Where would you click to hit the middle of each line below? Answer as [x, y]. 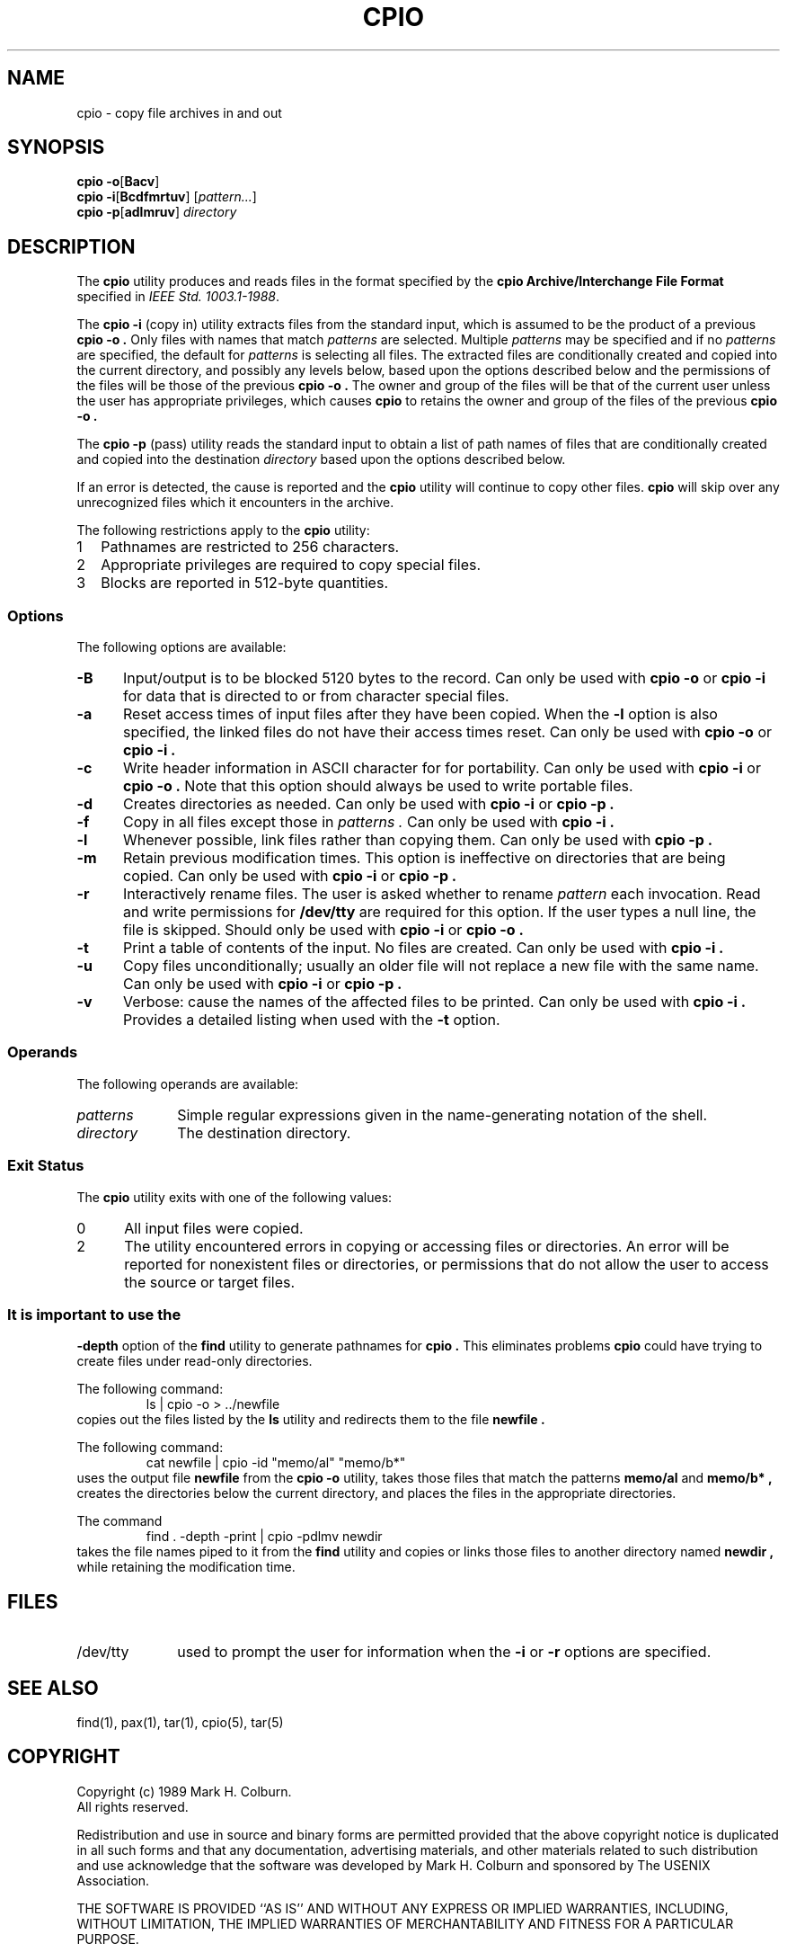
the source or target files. [210, 1282]
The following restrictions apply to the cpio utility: [223, 530]
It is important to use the [94, 1314]
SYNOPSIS [56, 147]
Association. [113, 1880]
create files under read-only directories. [195, 1361]
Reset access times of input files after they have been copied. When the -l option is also [420, 714]
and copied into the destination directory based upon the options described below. [321, 459]
